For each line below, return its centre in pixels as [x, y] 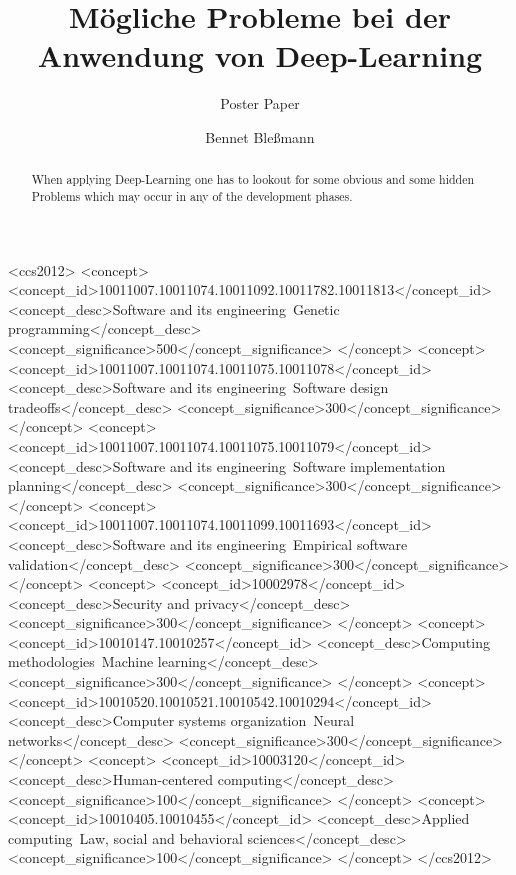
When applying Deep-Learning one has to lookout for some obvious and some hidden [253, 179]
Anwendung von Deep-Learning [260, 55]
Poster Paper [260, 103]
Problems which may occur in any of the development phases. [192, 195]
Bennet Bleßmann [260, 136]
